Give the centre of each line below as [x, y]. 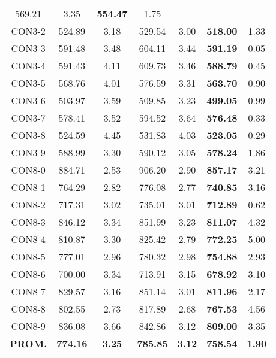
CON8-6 [28, 274]
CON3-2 [28, 31]
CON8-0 [28, 170]
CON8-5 [28, 257]
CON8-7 [28, 291]
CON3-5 [28, 83]
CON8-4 [28, 239]
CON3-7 [28, 118]
